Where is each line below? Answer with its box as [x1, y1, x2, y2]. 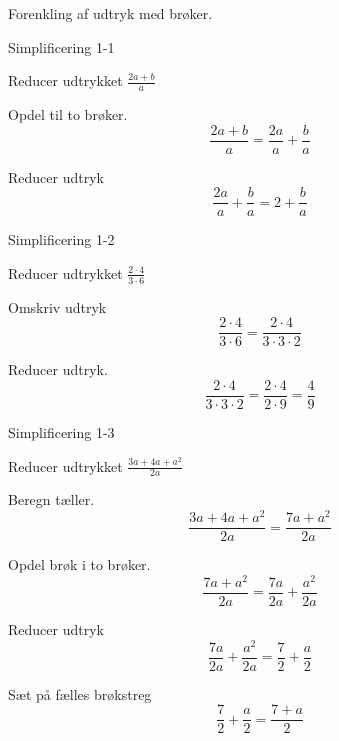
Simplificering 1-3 [8, 422, 115, 443]
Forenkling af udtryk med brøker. [8, 3, 213, 23]
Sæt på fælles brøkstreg [8, 683, 152, 704]
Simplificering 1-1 [8, 36, 115, 57]
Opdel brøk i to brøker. [8, 554, 151, 575]
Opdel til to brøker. [8, 104, 128, 125]
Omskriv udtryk [8, 296, 107, 317]
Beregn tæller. [8, 489, 95, 510]
